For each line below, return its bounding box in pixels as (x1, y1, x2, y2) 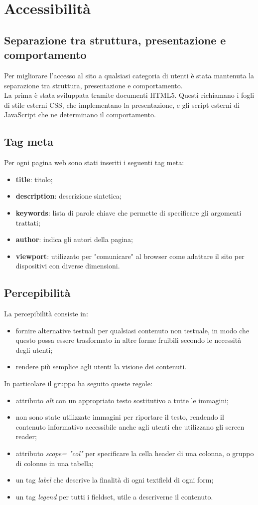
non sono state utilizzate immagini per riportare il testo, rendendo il (15, 412, 224, 422)
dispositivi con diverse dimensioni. (15, 260, 120, 271)
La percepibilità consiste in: (4, 308, 88, 319)
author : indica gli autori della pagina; (15, 234, 133, 245)
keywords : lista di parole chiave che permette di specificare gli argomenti (15, 207, 242, 218)
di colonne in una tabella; (15, 458, 94, 468)
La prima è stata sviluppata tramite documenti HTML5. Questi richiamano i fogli (4, 90, 255, 100)
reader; (15, 431, 37, 442)
